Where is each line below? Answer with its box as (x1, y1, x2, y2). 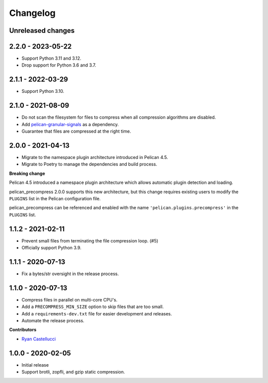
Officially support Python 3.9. (21, 245, 82, 250)
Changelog (9, 7, 56, 18)
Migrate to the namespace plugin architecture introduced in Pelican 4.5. (21, 154, 168, 160)
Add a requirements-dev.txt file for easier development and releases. (21, 310, 172, 316)
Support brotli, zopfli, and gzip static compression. (21, 369, 125, 375)
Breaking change (9, 170, 46, 176)
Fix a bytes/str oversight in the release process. (21, 271, 119, 277)
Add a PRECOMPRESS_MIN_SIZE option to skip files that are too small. (21, 304, 164, 310)
